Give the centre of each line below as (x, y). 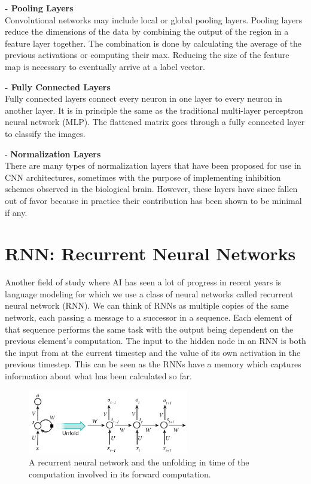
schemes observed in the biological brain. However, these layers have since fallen (151, 189)
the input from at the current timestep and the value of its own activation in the (153, 352)
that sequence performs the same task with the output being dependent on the (149, 329)
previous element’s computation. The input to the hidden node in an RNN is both (155, 341)
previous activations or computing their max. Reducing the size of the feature (147, 55)
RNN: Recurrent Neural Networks (150, 253)
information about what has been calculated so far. (98, 375)
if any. (16, 212)
